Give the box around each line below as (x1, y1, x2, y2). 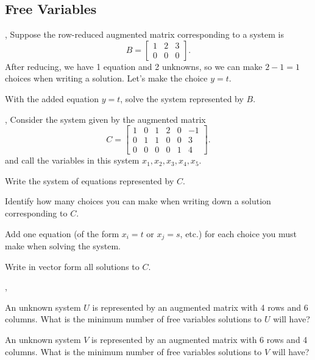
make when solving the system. (5, 240, 121, 252)
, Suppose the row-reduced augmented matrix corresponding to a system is (5, 28, 284, 41)
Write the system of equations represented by (5, 174, 174, 187)
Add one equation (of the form (5, 227, 119, 240)
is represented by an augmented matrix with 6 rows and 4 (91, 333, 308, 346)
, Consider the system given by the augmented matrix (5, 112, 206, 125)
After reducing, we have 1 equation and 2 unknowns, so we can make (5, 60, 263, 72)
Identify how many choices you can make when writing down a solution (5, 195, 271, 207)
